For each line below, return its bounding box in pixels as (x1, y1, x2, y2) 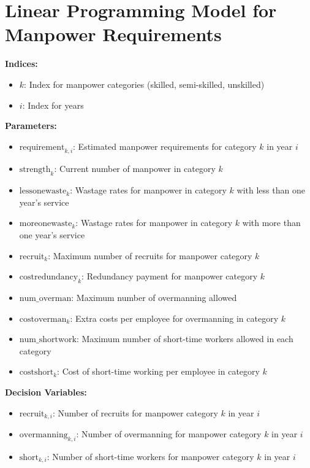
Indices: (5, 57, 38, 70)
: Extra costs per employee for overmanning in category (70, 311, 279, 324)
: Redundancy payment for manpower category (81, 270, 258, 283)
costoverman (19, 314, 67, 324)
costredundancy (19, 273, 78, 282)
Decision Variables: (5, 386, 87, 399)
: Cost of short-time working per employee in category (57, 365, 260, 378)
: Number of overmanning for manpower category (76, 427, 262, 440)
